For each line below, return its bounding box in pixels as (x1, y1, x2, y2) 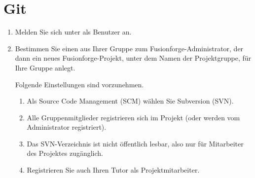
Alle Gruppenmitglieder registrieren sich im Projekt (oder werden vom (27, 112, 240, 122)
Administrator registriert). (27, 122, 107, 132)
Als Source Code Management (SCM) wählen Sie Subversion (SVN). (27, 96, 234, 106)
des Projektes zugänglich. (27, 148, 103, 158)
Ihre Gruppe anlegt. (15, 62, 75, 72)
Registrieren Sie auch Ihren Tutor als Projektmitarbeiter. (27, 165, 200, 175)
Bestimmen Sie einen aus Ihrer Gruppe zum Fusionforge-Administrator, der (15, 43, 244, 53)
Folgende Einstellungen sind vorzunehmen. (15, 79, 144, 89)
